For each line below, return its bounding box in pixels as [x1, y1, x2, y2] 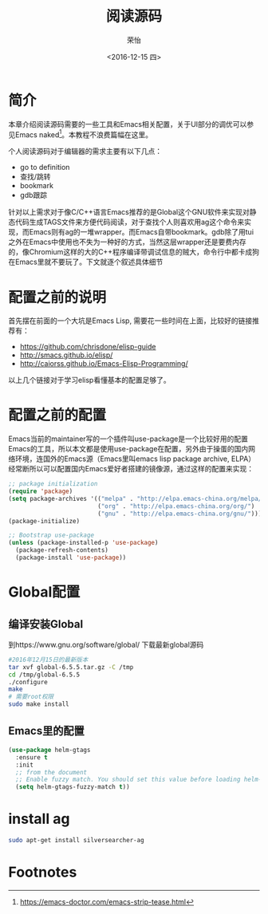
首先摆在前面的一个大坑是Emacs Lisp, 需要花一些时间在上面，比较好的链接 [8, 316, 253, 325]
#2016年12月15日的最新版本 [8, 656, 89, 664]
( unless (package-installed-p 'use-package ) [8, 539, 159, 547]
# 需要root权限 [8, 693, 54, 701]
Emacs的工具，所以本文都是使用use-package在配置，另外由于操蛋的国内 [8, 444, 249, 454]
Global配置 [8, 583, 81, 601]
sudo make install [8, 700, 69, 708]
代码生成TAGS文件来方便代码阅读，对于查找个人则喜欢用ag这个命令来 [14, 217, 245, 227]
